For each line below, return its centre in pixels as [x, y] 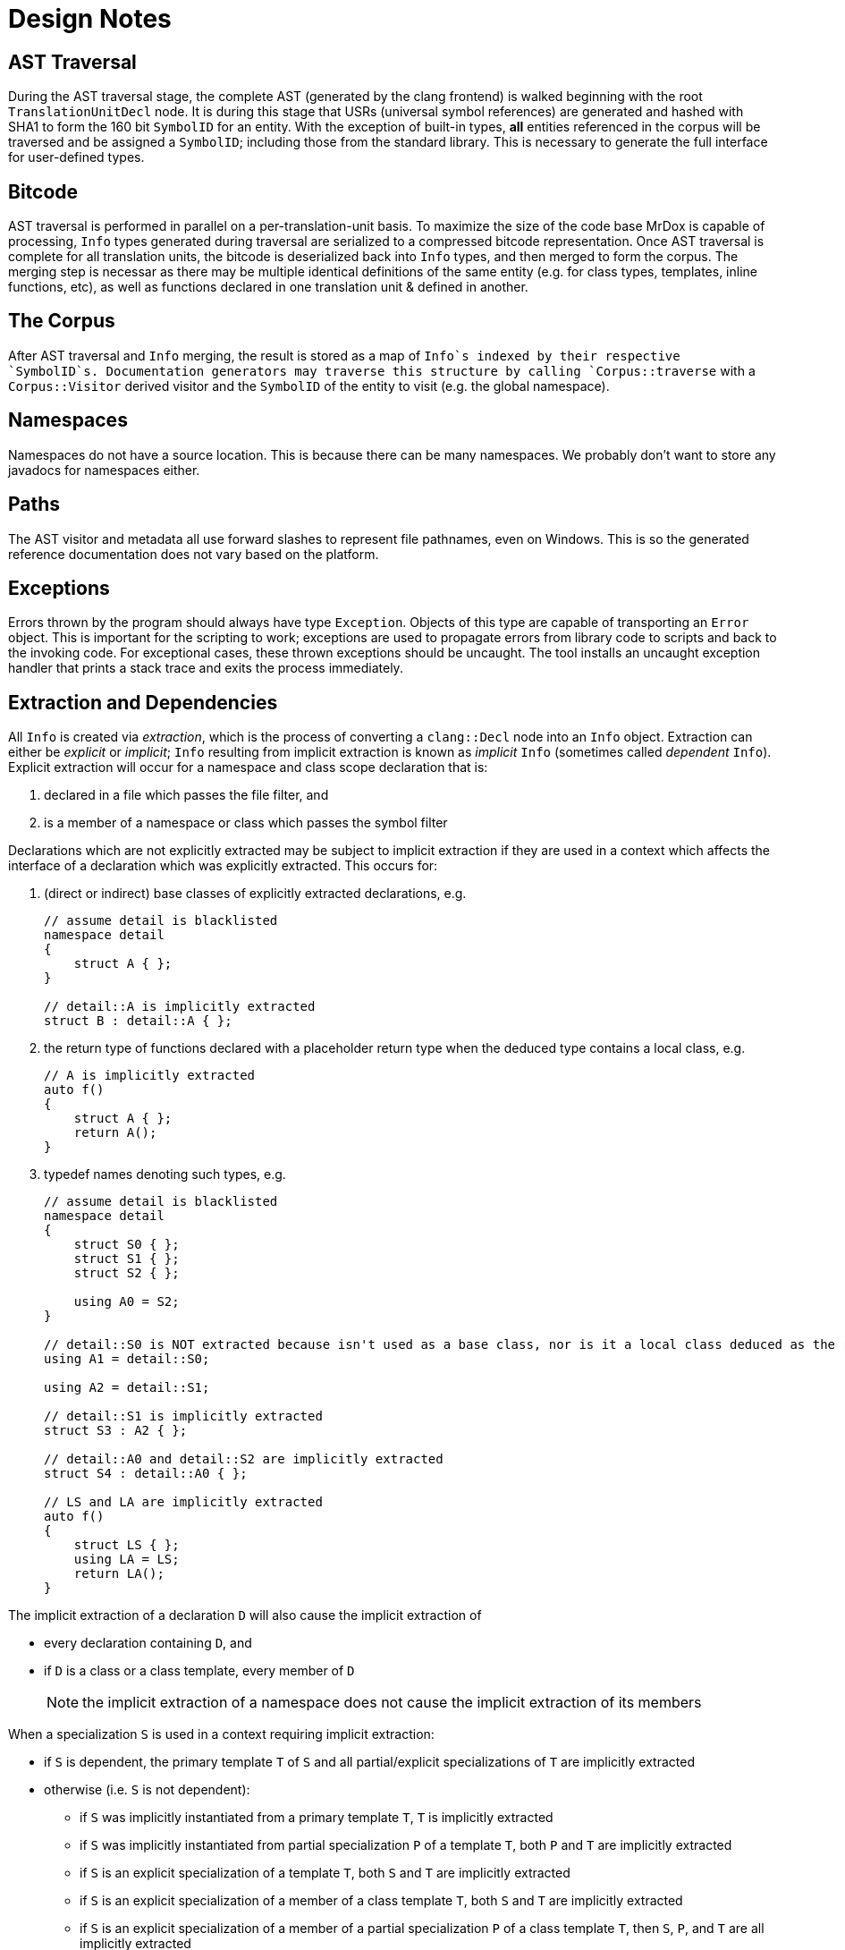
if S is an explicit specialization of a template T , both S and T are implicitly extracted [325, 1873]
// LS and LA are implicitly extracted [183, 1502]
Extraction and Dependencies [143, 702]
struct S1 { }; [127, 1259]
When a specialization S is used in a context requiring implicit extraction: [221, 1734]
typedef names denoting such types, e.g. [165, 1174]
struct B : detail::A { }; [138, 1021]
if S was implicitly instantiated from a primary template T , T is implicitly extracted [317, 1818]
